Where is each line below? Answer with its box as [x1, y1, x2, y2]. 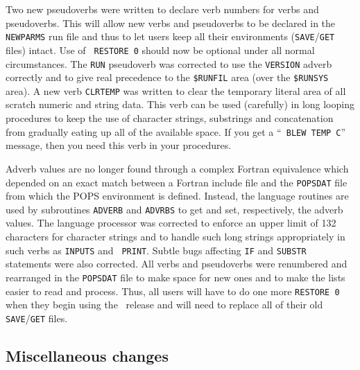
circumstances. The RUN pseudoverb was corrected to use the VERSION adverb [6, 56, 332, 71]
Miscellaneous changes [6, 344, 169, 366]
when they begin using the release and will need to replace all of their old [6, 297, 323, 312]
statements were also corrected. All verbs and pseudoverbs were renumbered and [6, 256, 348, 271]
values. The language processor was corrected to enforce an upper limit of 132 [6, 215, 336, 230]
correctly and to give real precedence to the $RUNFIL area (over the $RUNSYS [6, 70, 329, 85]
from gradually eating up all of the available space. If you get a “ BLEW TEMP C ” [6, 124, 346, 139]
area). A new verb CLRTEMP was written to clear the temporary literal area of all [6, 83, 346, 98]
